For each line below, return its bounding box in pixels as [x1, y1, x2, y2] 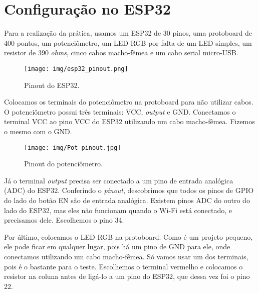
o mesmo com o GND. [4, 126, 72, 136]
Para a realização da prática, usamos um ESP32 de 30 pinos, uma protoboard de [4, 28, 252, 38]
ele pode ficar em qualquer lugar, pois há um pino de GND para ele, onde [4, 241, 230, 252]
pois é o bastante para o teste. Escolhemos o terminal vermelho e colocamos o [4, 261, 243, 271]
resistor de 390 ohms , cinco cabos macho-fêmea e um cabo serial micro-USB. [4, 47, 238, 58]
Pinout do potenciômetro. [24, 158, 103, 169]
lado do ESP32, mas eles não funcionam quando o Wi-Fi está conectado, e [4, 205, 232, 215]
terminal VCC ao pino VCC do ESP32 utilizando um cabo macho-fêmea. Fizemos [4, 116, 255, 127]
